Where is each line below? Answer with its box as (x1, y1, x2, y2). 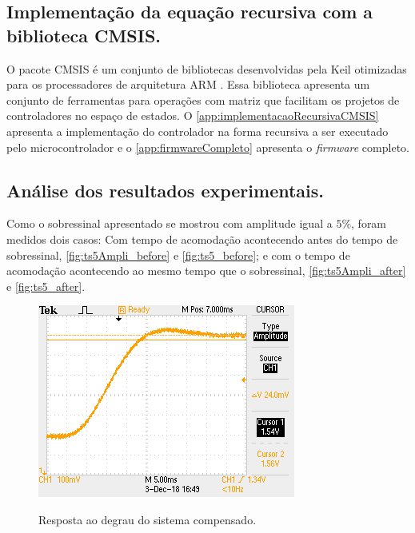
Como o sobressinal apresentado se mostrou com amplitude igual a (6, 215, 333, 232)
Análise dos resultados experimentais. (6, 177, 325, 202)
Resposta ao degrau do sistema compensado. (38, 511, 257, 527)
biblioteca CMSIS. (6, 22, 162, 47)
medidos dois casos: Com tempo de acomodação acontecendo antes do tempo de (6, 230, 398, 247)
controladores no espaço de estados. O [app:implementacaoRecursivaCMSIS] (6, 107, 379, 124)
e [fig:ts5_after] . (6, 277, 86, 294)
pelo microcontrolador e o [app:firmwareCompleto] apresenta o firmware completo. (6, 138, 409, 155)
